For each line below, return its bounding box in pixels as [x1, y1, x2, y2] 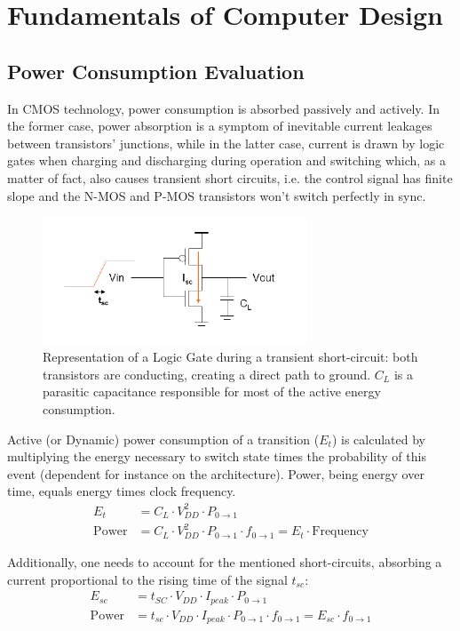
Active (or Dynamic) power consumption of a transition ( [7, 429, 320, 448]
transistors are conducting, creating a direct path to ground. [43, 364, 371, 383]
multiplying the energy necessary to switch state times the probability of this [7, 447, 426, 466]
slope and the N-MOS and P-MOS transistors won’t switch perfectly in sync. [7, 186, 426, 204]
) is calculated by [331, 429, 425, 448]
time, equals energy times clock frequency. [7, 482, 236, 500]
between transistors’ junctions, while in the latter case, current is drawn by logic [7, 133, 445, 152]
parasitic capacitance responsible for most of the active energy [43, 382, 381, 401]
